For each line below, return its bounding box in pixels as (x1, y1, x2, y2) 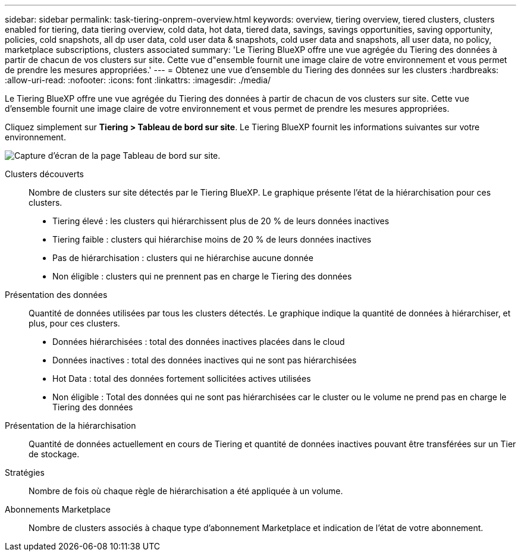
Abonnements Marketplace (5, 504, 111, 514)
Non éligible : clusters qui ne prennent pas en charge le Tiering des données (52, 271, 352, 281)
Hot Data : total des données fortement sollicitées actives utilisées (52, 373, 311, 384)
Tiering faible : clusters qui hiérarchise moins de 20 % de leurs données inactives (52, 234, 372, 244)
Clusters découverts (5, 169, 84, 179)
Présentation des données (5, 290, 108, 300)
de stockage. (29, 449, 80, 459)
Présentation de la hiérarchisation (5, 420, 136, 431)
